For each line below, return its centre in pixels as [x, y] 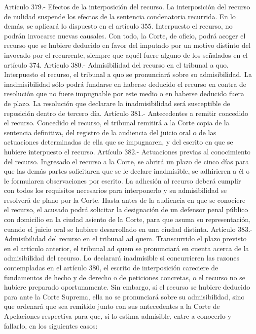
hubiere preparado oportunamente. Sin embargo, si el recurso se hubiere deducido [127, 287]
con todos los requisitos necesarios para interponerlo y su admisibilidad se [115, 190]
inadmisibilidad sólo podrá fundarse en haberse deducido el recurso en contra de [125, 84]
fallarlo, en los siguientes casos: [51, 325]
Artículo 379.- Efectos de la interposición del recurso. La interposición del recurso [127, 6]
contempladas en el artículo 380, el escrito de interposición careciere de [111, 268]
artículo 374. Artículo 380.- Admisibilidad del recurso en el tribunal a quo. [116, 64]
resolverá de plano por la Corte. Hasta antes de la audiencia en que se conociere [125, 200]
